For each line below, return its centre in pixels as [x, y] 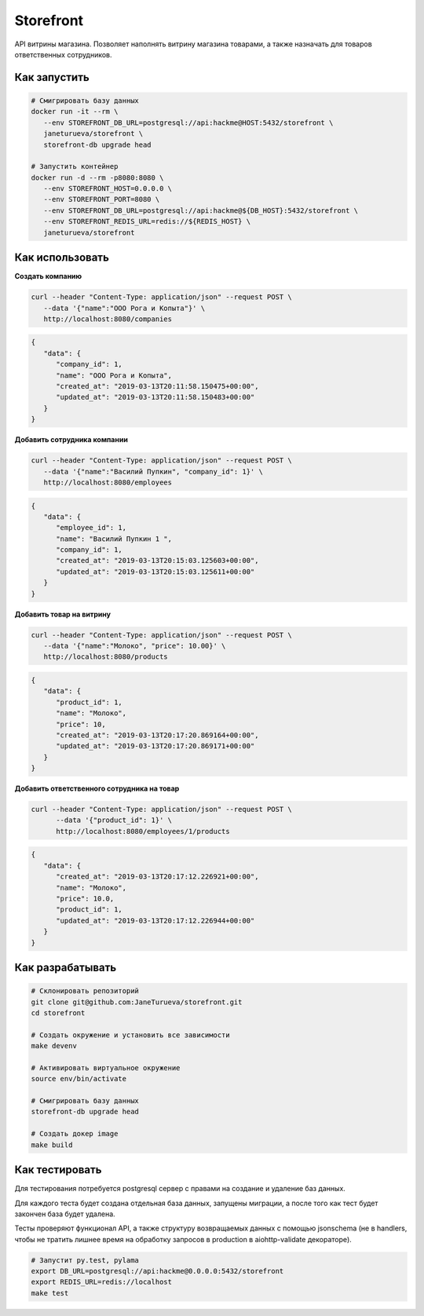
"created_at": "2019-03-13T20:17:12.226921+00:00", [157, 877]
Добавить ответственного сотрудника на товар [97, 788]
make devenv [54, 1046]
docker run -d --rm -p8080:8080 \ [97, 177]
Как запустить [52, 77]
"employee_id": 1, [91, 528]
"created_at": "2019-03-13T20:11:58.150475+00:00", [157, 386]
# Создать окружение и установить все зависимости [131, 1035]
